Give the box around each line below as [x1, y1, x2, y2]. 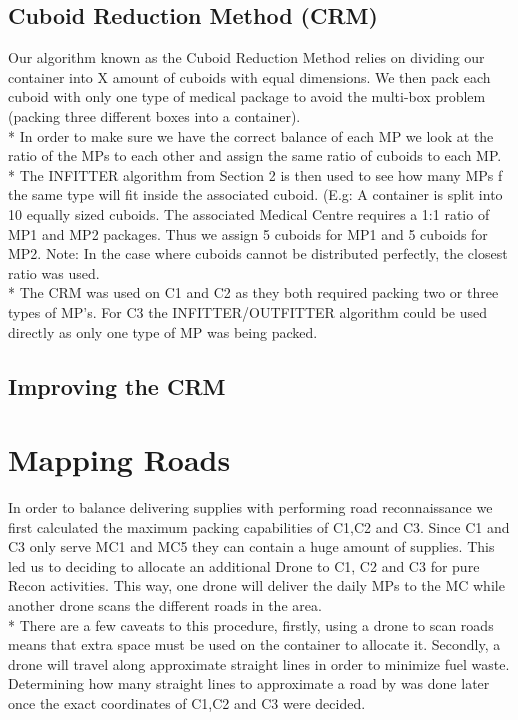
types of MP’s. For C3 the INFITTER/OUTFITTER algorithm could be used [8, 301, 488, 322]
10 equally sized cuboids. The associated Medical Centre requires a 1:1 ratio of [8, 203, 490, 224]
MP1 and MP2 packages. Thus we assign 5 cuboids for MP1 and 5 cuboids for [8, 223, 488, 244]
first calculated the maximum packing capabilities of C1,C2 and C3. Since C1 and [8, 516, 510, 537]
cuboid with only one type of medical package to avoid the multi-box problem [8, 86, 486, 107]
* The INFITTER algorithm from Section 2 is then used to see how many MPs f [8, 164, 503, 185]
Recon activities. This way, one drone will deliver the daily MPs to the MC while [8, 575, 505, 596]
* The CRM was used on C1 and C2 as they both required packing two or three [8, 282, 499, 303]
